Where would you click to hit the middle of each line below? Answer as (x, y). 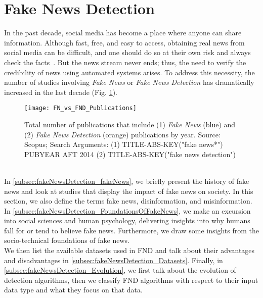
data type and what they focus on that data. (73, 290)
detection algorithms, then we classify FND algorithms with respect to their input (131, 280)
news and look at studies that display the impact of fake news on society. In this (129, 191)
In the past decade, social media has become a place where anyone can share (123, 33)
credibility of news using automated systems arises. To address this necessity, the (129, 72)
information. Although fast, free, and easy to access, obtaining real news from (124, 42)
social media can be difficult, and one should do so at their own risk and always (127, 52)
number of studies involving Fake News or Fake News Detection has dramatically (129, 82)
